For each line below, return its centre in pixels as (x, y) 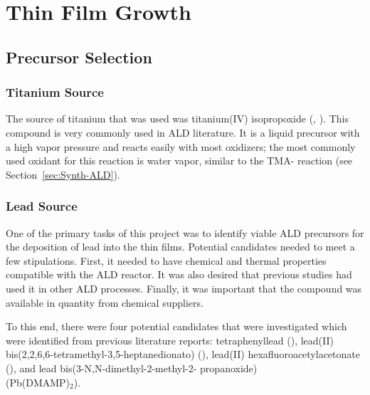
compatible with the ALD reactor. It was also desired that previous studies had (179, 274)
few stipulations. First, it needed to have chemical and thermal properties (166, 260)
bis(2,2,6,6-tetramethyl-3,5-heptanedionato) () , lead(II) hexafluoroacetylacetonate (183, 354)
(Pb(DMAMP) (38, 382)
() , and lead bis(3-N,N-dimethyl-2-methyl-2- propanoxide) (132, 368)
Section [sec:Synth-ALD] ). (63, 174)
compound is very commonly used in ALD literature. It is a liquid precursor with (183, 132)
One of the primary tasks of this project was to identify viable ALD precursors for (185, 232)
